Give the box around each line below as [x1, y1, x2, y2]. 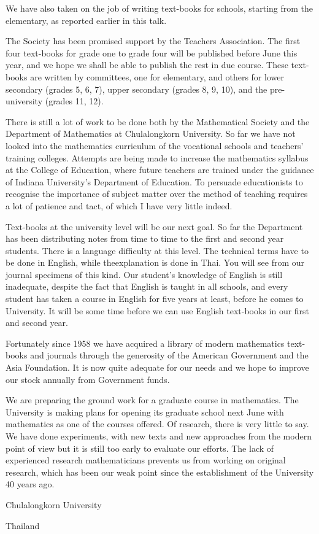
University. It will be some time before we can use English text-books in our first [6, 304, 310, 317]
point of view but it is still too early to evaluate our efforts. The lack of [6, 441, 274, 454]
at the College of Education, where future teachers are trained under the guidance [6, 163, 314, 176]
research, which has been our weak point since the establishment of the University [6, 465, 314, 478]
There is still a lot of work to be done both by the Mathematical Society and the [6, 115, 310, 128]
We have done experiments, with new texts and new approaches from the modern [6, 430, 312, 442]
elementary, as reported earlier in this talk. [6, 14, 167, 26]
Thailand [6, 519, 40, 532]
